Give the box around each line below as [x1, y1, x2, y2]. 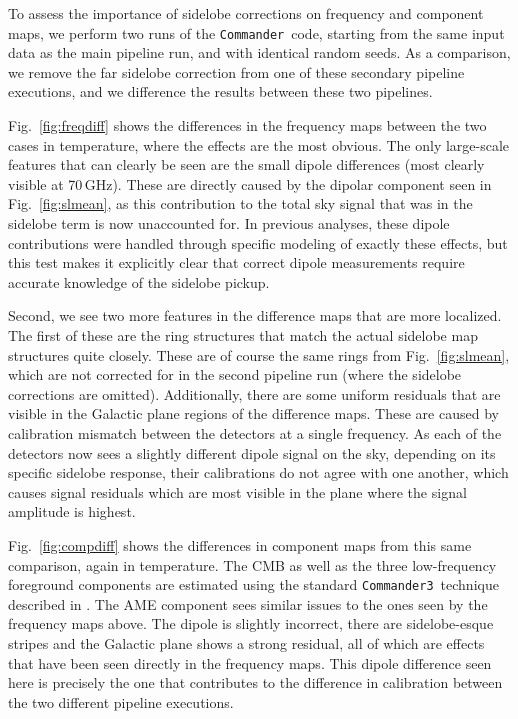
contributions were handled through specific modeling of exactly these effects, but [8, 232, 508, 253]
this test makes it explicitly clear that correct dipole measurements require [8, 252, 465, 273]
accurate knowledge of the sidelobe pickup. [8, 271, 270, 292]
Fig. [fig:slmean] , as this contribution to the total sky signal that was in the [8, 193, 473, 214]
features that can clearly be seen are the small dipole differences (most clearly [8, 154, 485, 175]
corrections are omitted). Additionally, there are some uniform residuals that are [8, 383, 501, 404]
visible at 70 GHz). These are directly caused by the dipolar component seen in [8, 173, 492, 194]
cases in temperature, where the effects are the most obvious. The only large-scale [8, 134, 510, 155]
